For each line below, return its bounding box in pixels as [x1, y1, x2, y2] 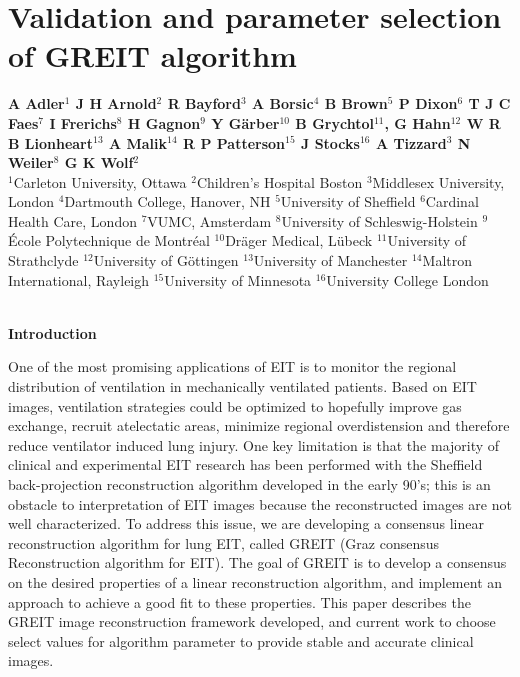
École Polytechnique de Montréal [8, 230, 210, 251]
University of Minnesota [164, 269, 312, 290]
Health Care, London [8, 210, 137, 231]
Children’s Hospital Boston [196, 171, 363, 192]
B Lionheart [8, 132, 94, 153]
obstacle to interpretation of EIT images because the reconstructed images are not [8, 493, 512, 514]
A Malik [108, 132, 168, 153]
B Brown [324, 93, 388, 114]
